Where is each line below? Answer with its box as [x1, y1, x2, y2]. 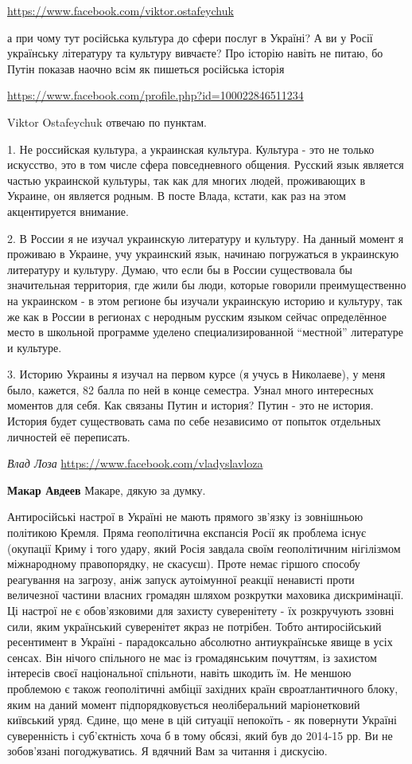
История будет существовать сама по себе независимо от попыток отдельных [7, 413, 381, 429]
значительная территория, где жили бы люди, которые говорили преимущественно [7, 276, 406, 293]
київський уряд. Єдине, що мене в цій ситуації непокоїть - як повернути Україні [7, 711, 397, 728]
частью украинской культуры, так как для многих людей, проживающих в [7, 171, 366, 188]
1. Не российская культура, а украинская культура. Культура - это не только [7, 140, 375, 157]
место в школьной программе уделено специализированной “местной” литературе [7, 323, 404, 340]
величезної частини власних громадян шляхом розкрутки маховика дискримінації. [7, 586, 404, 603]
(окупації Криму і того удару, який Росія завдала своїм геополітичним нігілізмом [7, 539, 401, 556]
